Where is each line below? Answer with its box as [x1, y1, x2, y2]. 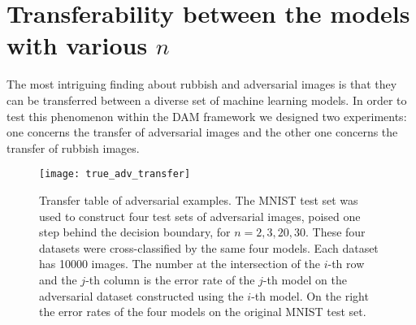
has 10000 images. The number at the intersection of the [39, 255, 320, 272]
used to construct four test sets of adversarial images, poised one [39, 207, 361, 224]
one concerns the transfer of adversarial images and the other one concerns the [6, 123, 398, 141]
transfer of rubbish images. [6, 139, 140, 156]
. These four [305, 223, 366, 240]
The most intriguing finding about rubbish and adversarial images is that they [6, 76, 397, 93]
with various [6, 28, 148, 62]
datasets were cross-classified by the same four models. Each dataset [39, 239, 379, 256]
